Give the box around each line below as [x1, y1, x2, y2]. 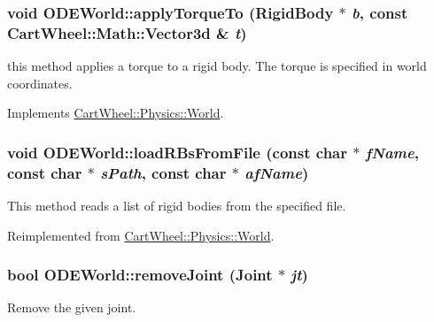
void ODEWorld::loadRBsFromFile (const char [7, 141, 347, 163]
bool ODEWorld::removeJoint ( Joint [7, 264, 273, 286]
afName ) [244, 161, 309, 183]
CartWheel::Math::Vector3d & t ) [7, 21, 247, 43]
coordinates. [7, 73, 73, 92]
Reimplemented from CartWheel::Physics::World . [7, 226, 275, 244]
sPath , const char [100, 161, 227, 183]
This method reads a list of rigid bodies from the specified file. [7, 196, 346, 215]
